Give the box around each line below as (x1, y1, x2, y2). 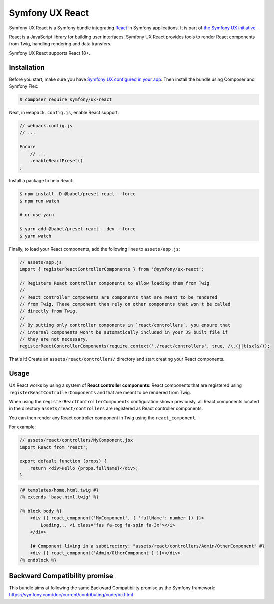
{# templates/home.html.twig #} (19, 487, 99, 493)
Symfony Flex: (9, 83, 39, 89)
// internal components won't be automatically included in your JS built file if (19, 329, 228, 335)
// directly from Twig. (19, 308, 78, 314)
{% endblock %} (19, 557, 57, 563)
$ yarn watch (19, 233, 52, 239)
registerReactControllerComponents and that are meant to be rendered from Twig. (9, 389, 191, 395)
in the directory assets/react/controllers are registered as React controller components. (9, 405, 203, 412)
